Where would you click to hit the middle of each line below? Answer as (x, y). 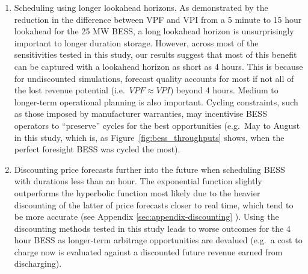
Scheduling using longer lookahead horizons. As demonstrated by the (141, 7)
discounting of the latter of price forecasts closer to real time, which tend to (154, 204)
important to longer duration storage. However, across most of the (136, 42)
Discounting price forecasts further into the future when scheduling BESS (149, 169)
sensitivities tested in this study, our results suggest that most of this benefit (156, 54)
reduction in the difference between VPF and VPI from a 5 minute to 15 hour (158, 19)
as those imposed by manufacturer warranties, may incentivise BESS (140, 114)
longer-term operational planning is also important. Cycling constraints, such (156, 101)
